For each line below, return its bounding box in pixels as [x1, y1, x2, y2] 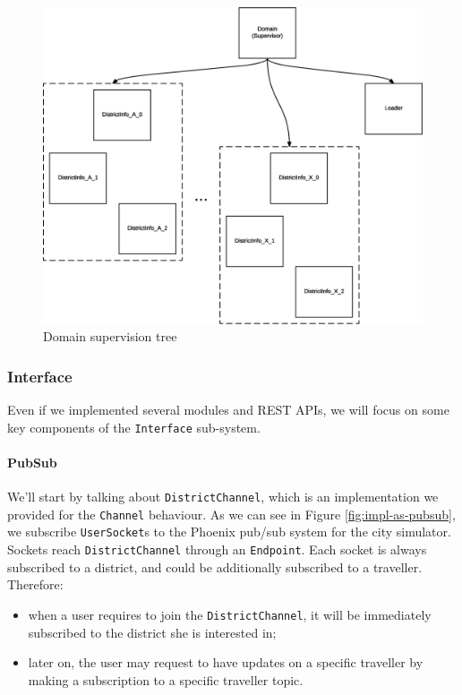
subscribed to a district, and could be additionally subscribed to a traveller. [7, 557, 423, 576]
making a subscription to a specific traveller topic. [28, 670, 304, 689]
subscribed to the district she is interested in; [28, 622, 277, 641]
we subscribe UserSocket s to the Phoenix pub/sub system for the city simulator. [7, 522, 451, 541]
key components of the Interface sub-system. [7, 417, 261, 436]
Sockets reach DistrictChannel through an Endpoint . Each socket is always [7, 540, 427, 559]
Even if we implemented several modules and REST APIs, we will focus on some [7, 400, 449, 419]
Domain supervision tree [43, 327, 177, 346]
